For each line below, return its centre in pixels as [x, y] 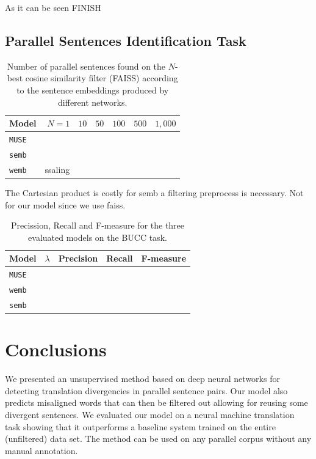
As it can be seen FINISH [53, 7]
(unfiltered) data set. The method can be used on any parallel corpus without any [158, 439]
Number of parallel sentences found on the [86, 66]
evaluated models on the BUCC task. [98, 237]
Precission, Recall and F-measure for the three [98, 225]
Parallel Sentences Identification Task [126, 40]
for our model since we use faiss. [65, 204]
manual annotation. [41, 450]
